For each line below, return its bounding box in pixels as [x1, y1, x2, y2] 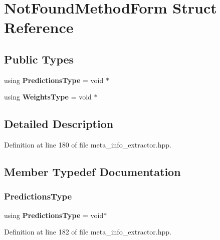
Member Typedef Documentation [4, 164, 181, 179]
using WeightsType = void [4, 91, 92, 102]
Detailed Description [4, 116, 114, 131]
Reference [4, 17, 74, 37]
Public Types [4, 51, 74, 66]
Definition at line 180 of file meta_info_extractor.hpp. [4, 139, 171, 150]
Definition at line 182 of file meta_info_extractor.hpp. [4, 226, 171, 237]
